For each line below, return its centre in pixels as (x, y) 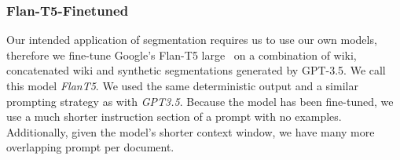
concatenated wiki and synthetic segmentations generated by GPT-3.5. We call (196, 70)
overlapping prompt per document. (90, 147)
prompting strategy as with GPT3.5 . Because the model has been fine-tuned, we (200, 101)
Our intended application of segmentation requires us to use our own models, (192, 40)
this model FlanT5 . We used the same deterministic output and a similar (182, 85)
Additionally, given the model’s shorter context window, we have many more (191, 131)
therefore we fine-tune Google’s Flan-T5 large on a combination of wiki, (182, 55)
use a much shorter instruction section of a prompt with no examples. (174, 116)
